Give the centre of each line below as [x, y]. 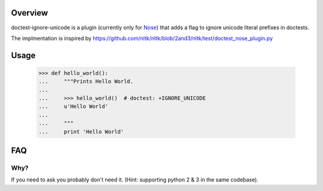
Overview [30, 13]
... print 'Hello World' [81, 132]
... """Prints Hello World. [86, 81]
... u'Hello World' [74, 107]
